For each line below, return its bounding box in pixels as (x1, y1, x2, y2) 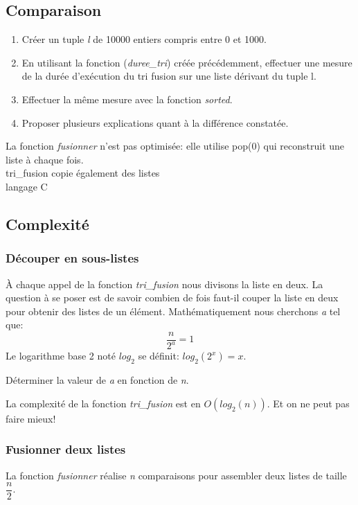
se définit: (138, 348, 179, 363)
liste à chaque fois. (6, 152, 84, 166)
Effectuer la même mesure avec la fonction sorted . (21, 91, 233, 106)
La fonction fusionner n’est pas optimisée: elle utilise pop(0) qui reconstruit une (6, 139, 345, 153)
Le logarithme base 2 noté (6, 348, 116, 363)
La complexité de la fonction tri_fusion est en (6, 396, 201, 410)
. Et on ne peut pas (267, 396, 350, 410)
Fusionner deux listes (6, 441, 126, 458)
